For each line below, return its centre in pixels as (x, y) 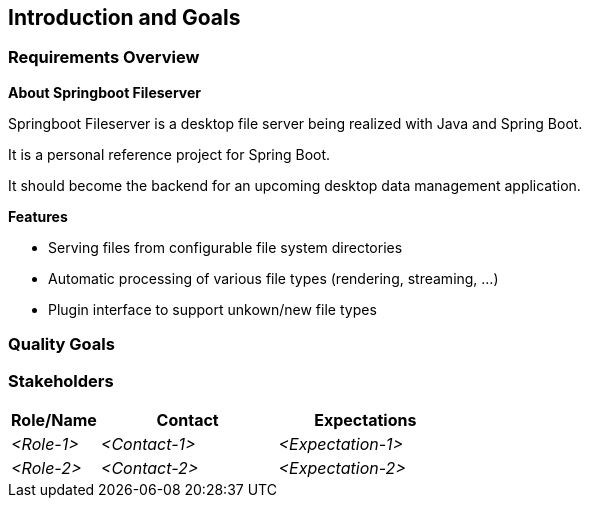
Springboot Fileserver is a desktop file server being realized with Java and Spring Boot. (295, 123)
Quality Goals (61, 344)
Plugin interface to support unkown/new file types (212, 309)
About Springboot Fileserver (104, 92)
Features (38, 216)
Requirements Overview (104, 57)
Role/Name (54, 419)
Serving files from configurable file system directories (225, 247)
